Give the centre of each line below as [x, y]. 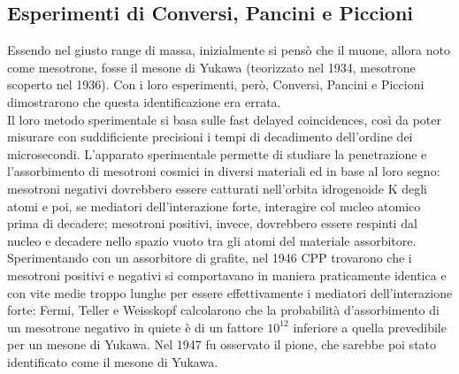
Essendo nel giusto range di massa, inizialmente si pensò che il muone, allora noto [229, 50]
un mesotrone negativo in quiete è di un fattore [135, 327]
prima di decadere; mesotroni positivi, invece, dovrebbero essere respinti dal [212, 223]
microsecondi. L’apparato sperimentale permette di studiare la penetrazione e [217, 153]
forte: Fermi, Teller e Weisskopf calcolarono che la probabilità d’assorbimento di [223, 310]
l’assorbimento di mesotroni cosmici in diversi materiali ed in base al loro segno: [224, 171]
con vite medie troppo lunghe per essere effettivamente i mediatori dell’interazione [230, 292]
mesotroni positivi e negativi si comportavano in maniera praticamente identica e [227, 275]
